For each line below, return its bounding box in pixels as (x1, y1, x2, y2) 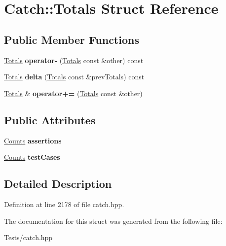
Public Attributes (4, 112, 96, 127)
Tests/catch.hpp (4, 232, 53, 243)
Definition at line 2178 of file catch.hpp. (4, 199, 124, 209)
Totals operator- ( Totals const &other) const (4, 55, 144, 65)
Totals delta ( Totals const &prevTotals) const (4, 71, 145, 82)
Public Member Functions (4, 32, 139, 47)
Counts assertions (4, 135, 62, 145)
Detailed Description (4, 176, 112, 191)
